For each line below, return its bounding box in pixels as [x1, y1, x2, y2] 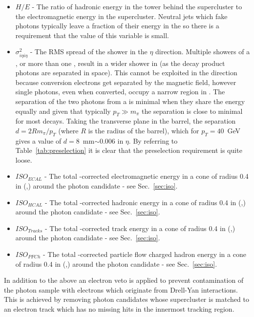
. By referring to [128, 135, 178, 146]
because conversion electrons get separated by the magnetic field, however [15, 77, 236, 87]
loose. [15, 154, 32, 165]
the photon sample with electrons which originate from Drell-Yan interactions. [4, 284, 238, 295]
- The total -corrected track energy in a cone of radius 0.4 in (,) [45, 223, 235, 233]
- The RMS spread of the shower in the [30, 46, 148, 57]
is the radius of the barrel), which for [88, 125, 199, 135]
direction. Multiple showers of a [155, 46, 250, 57]
